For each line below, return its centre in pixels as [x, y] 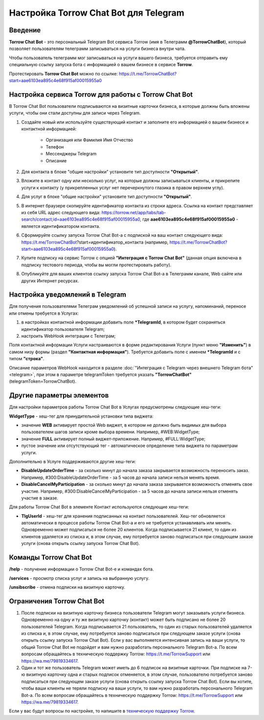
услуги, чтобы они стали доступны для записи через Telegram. [75, 113]
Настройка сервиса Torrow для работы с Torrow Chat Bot [101, 94]
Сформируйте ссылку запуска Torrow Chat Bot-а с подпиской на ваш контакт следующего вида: [122, 235]
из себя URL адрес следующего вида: [61, 212]
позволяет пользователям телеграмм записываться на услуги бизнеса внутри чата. [97, 49]
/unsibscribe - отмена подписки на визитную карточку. [67, 587]
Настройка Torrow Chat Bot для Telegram [97, 13]
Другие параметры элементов [59, 395]
